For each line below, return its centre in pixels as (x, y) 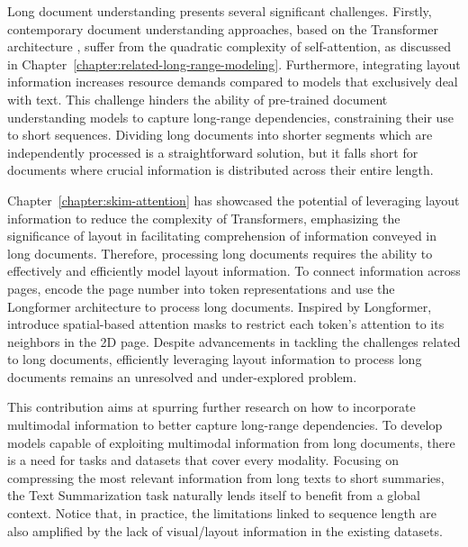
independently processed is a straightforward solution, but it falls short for (213, 152)
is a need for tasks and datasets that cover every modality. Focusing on (203, 460)
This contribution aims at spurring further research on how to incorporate (211, 407)
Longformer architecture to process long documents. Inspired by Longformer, (220, 306)
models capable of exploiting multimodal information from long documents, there (231, 442)
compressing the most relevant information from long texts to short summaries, (226, 477)
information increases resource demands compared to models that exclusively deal (233, 82)
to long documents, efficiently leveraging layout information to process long (215, 359)
